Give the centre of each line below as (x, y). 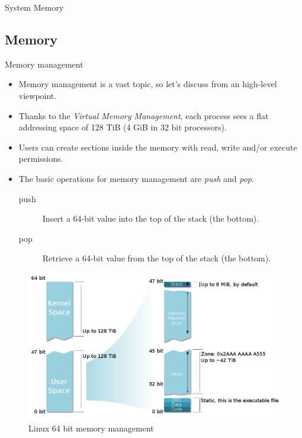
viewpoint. (38, 95)
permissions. (41, 159)
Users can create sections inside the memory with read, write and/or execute (158, 147)
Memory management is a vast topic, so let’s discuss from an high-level (148, 84)
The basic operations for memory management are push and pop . (136, 178)
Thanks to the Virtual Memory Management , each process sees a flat (144, 115)
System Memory (34, 7)
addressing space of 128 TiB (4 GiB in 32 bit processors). (123, 127)
